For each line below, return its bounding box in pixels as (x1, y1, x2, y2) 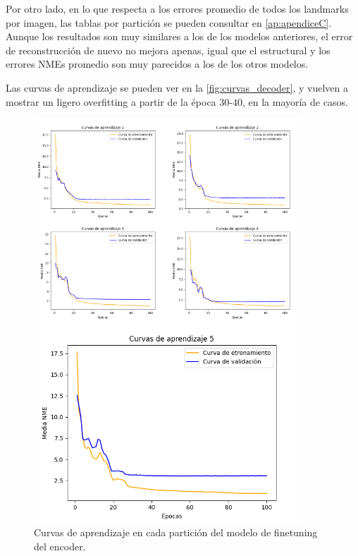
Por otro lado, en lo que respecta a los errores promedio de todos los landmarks (6, 1, 349, 16)
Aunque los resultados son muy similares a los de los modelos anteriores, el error (6, 29, 353, 44)
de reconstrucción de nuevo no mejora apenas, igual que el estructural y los (6, 42, 331, 57)
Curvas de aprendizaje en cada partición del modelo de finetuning (34, 525, 318, 540)
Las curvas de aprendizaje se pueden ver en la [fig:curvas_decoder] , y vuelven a (6, 80, 349, 95)
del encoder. (34, 538, 86, 553)
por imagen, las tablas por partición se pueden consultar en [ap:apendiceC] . (6, 15, 332, 30)
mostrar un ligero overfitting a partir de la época (6, 94, 216, 109)
